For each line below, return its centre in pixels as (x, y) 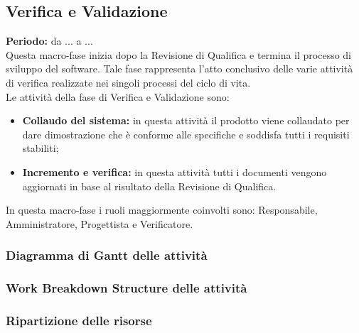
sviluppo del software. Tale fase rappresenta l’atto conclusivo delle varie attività (179, 69)
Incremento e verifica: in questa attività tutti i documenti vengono (175, 171)
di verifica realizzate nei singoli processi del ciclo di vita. (128, 82)
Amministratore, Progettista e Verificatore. (100, 223)
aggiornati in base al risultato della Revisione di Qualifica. (149, 186)
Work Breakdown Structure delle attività (127, 288)
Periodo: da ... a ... (49, 41)
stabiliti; (41, 148)
